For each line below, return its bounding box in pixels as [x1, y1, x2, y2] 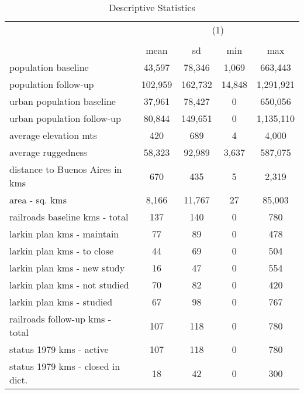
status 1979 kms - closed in [9, 359, 120, 373]
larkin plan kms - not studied [9, 278, 129, 291]
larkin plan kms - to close [9, 244, 113, 257]
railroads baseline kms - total [9, 210, 129, 223]
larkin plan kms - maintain [9, 227, 119, 240]
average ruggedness [9, 145, 88, 159]
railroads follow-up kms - [9, 312, 112, 325]
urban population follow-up [9, 111, 121, 125]
